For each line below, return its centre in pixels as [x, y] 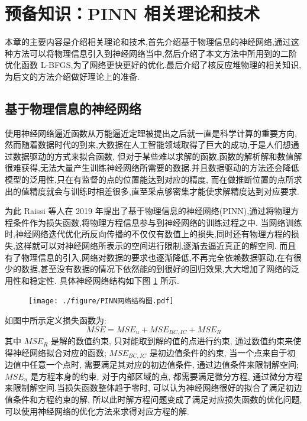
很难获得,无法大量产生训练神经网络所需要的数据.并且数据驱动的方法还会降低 [152, 168]
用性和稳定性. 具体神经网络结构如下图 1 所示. [92, 280]
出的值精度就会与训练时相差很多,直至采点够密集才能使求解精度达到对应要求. [152, 191]
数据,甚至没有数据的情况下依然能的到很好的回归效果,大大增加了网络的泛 [160, 269]
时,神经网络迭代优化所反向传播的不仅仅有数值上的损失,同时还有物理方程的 [148, 234]
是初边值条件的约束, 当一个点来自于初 [222, 352]
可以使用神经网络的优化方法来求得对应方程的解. [97, 411]
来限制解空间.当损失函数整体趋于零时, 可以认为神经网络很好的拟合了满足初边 [153, 388]
